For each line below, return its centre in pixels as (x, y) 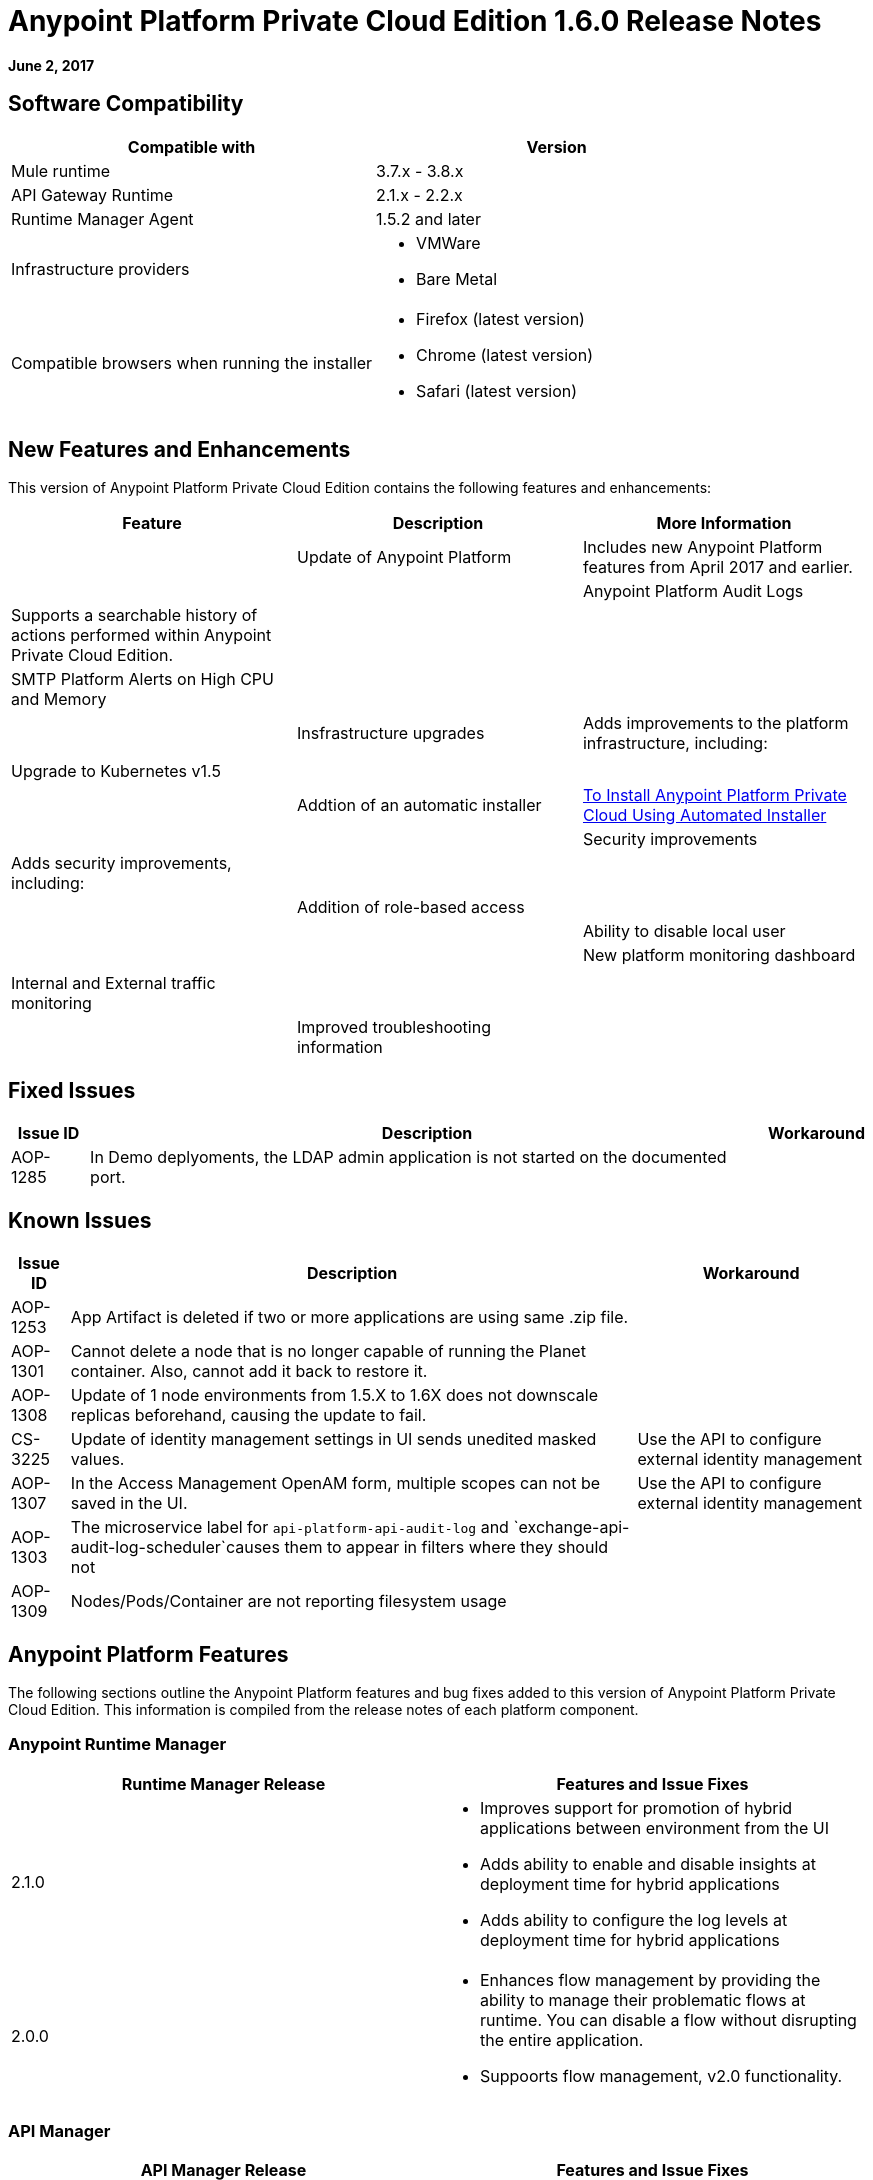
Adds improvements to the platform (715, 723)
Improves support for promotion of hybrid (636, 1807)
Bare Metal (457, 278)
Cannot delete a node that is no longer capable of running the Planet (328, 1351)
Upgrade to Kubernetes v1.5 (116, 771)
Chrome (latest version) (504, 354)
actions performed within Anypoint (141, 635)
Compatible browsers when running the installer (192, 362)
